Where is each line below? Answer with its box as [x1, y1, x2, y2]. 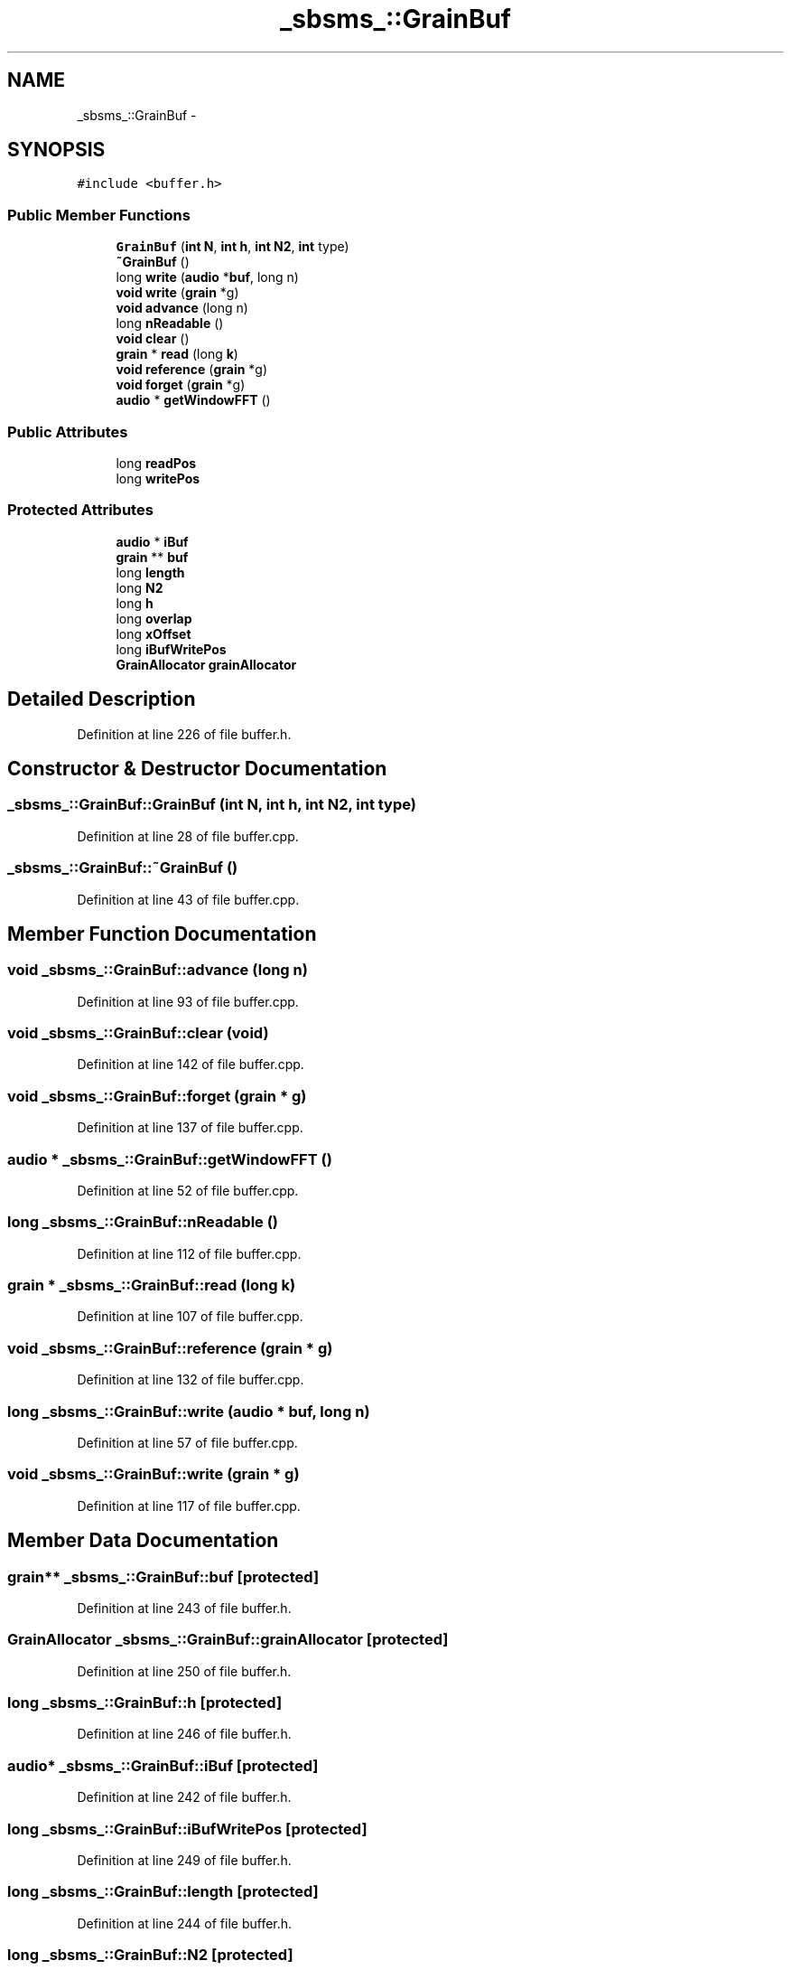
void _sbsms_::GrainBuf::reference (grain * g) [7, 1338, 333, 1357]
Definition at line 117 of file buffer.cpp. [77, 1497, 301, 1514]
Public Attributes [7, 422, 128, 441]
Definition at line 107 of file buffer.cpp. [77, 1309, 303, 1325]
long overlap [116, 610, 192, 626]
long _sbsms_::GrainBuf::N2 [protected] [7, 1946, 293, 1965]
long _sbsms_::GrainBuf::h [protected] [7, 1693, 283, 1712]
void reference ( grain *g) [116, 361, 268, 378]
